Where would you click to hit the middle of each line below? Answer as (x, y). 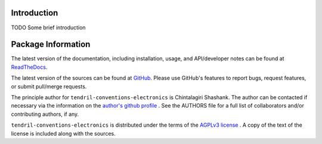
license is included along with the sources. (63, 133)
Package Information (51, 45)
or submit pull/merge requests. (49, 86)
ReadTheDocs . (29, 67)
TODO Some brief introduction (48, 27)
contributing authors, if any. (45, 114)
